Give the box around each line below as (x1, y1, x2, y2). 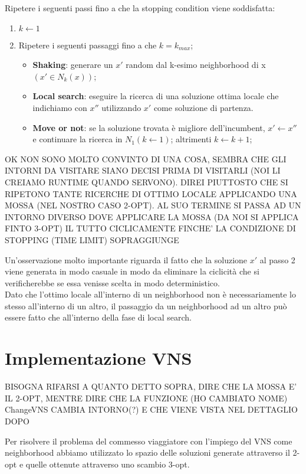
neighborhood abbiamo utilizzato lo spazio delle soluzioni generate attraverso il (5, 446, 290, 459)
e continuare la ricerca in (32, 133, 123, 145)
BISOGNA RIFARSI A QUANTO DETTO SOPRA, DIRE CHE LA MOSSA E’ (5, 380, 297, 393)
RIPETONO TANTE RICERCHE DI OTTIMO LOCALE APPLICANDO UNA (5, 187, 297, 200)
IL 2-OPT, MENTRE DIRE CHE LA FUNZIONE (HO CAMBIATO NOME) (5, 391, 288, 404)
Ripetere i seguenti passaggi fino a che (18, 38, 157, 51)
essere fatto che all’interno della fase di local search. (5, 311, 192, 323)
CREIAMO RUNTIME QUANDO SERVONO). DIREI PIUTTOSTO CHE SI (5, 175, 288, 188)
